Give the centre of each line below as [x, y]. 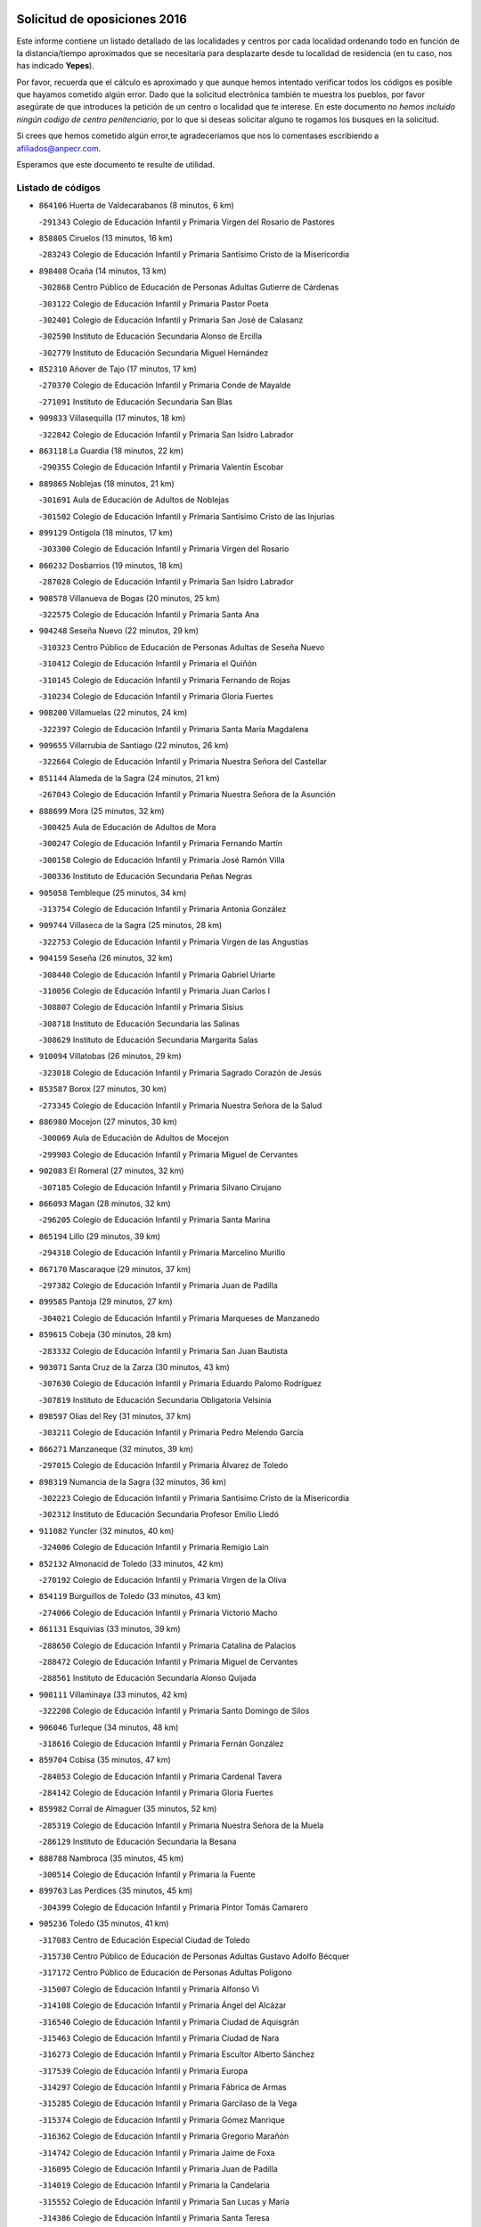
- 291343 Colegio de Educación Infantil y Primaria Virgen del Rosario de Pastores [187, 222]
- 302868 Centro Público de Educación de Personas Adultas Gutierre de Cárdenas [189, 287]
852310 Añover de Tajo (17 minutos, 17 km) [118, 369]
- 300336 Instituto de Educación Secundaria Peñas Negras [146, 877]
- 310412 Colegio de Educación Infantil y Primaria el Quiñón [148, 664]
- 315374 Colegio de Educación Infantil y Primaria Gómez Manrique [162, 2119]
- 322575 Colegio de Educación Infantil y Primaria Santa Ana [149, 614]
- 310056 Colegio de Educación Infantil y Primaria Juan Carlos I [155, 991]
